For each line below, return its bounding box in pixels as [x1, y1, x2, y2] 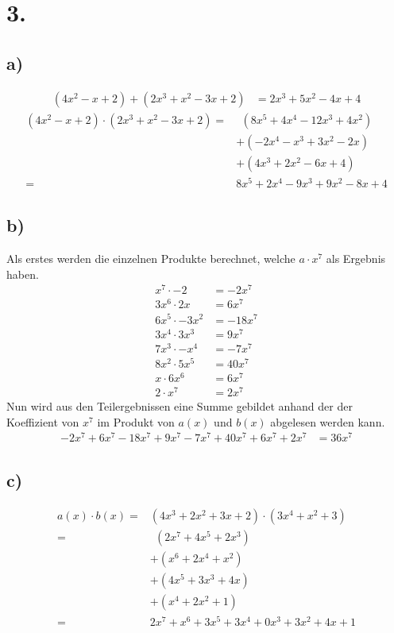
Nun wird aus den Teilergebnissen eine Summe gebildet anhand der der [6, 398, 353, 415]
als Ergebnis [326, 250, 386, 267]
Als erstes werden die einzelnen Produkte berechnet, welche [6, 250, 295, 267]
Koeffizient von [6, 413, 79, 430]
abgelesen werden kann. [270, 413, 385, 430]
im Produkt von [97, 413, 175, 430]
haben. [6, 265, 39, 282]
